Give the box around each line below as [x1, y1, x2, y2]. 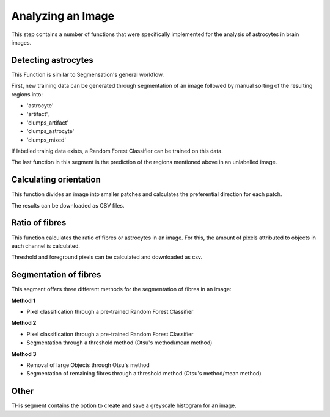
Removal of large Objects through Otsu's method [26, 361, 150, 369]
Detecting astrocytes [11, 55, 94, 65]
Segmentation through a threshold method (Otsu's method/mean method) [26, 339, 213, 346]
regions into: [11, 90, 43, 98]
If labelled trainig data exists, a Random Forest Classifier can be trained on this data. [11, 147, 223, 154]
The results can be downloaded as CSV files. [11, 201, 125, 209]
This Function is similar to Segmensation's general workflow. [11, 71, 164, 78]
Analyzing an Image [11, 9, 115, 23]
